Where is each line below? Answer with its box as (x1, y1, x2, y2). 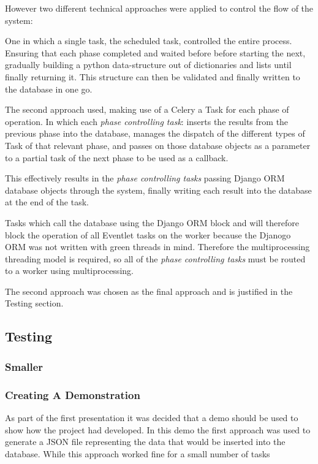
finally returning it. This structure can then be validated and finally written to (5, 70, 300, 83)
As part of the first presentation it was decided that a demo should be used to (5, 411, 298, 424)
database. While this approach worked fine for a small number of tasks (5, 447, 270, 460)
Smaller (5, 359, 44, 374)
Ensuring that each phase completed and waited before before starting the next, (5, 46, 306, 59)
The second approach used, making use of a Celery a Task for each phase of (5, 103, 289, 116)
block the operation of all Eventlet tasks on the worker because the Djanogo (5, 228, 291, 241)
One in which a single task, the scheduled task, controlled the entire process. (5, 34, 292, 47)
